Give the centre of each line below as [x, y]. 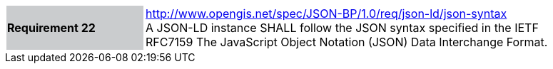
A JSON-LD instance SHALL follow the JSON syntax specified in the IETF [342, 28]
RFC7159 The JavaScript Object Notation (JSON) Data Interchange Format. [347, 42]
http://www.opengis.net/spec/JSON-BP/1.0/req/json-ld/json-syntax [326, 14]
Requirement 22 [51, 28]
